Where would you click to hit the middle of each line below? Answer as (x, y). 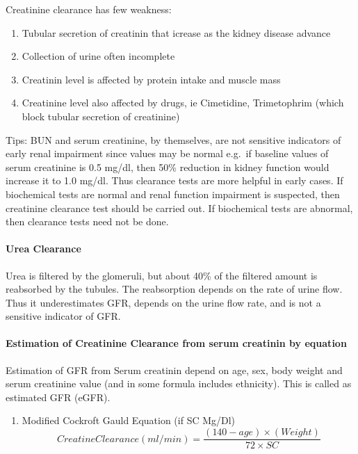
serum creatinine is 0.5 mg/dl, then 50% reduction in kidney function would (168, 167)
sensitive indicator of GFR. (63, 316)
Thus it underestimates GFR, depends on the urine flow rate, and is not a (163, 302)
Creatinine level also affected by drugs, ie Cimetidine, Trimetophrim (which (183, 103)
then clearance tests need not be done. (87, 221)
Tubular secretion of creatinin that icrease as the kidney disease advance (176, 32)
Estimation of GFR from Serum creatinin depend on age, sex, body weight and (174, 370)
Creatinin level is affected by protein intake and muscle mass (151, 79)
